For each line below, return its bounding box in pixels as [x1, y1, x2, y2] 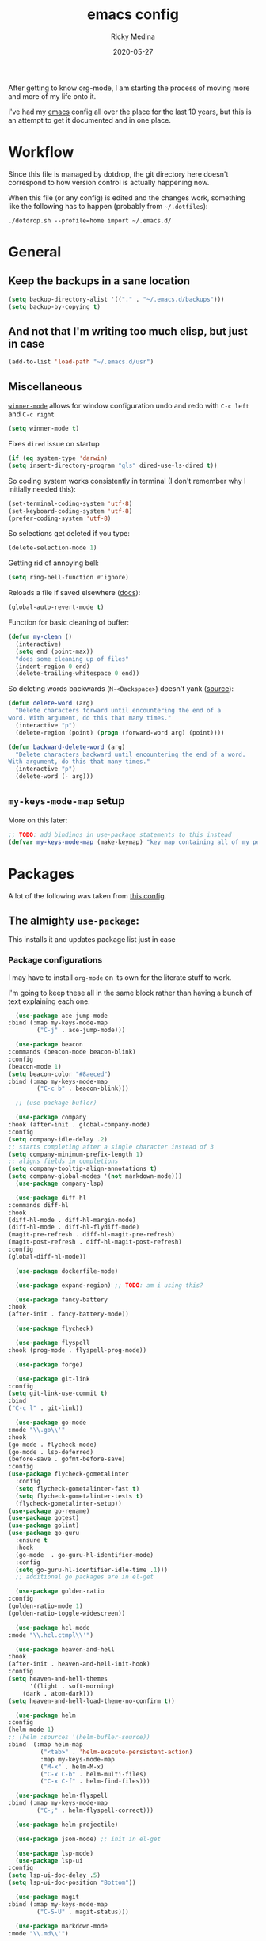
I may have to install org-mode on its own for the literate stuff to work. [8, 972, 232, 982]
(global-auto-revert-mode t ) [8, 603, 104, 611]
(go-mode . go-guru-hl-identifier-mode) [15, 1551, 154, 1559]
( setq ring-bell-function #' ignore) [8, 574, 129, 582]
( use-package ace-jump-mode [15, 1012, 108, 1020]
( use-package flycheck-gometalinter [8, 1470, 129, 1478]
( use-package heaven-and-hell [15, 1645, 115, 1654]
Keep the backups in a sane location [8, 275, 191, 288]
